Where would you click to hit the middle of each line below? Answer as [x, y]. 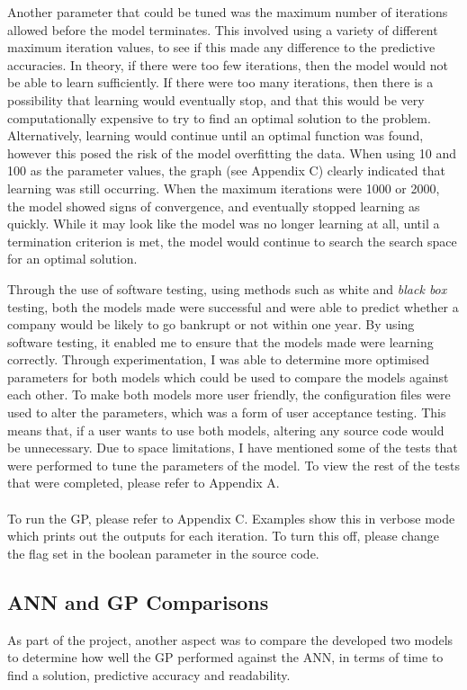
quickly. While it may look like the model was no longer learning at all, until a [224, 224]
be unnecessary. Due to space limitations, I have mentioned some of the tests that [233, 448]
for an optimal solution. [72, 259]
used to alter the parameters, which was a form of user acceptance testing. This [227, 412]
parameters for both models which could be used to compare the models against [228, 376]
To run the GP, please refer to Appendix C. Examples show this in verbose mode [231, 518]
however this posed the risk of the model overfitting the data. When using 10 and [232, 152]
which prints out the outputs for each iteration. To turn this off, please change [223, 536]
